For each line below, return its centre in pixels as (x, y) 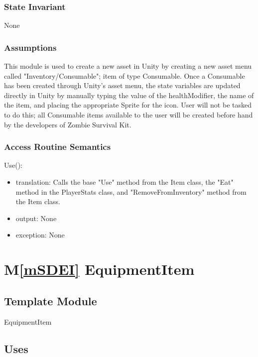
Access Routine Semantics (58, 147)
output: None (36, 218)
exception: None (40, 235)
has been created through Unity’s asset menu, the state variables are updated (122, 85)
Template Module (51, 300)
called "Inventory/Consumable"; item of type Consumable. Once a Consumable (125, 75)
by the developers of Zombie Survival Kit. (68, 124)
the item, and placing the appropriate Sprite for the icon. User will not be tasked (128, 105)
